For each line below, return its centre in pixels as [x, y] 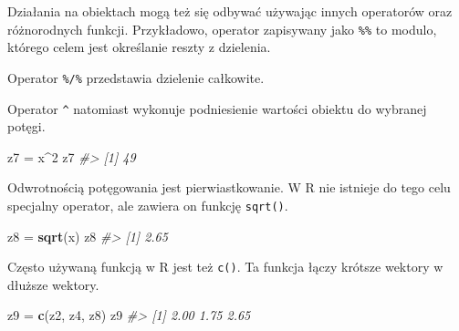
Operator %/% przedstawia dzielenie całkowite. [136, 77]
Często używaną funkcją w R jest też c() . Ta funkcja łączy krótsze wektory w [225, 267]
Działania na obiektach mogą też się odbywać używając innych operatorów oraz [230, 11]
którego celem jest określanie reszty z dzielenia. [139, 47]
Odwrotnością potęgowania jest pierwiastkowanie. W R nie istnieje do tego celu [229, 187]
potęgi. [26, 126]
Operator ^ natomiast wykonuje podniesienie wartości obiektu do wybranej [217, 108]
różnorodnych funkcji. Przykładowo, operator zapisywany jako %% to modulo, [222, 29]
